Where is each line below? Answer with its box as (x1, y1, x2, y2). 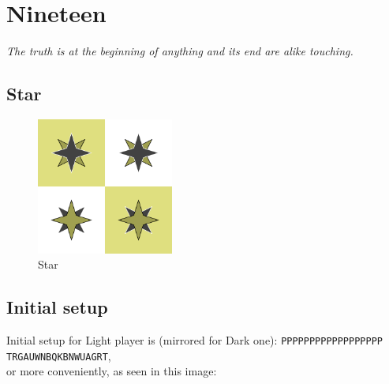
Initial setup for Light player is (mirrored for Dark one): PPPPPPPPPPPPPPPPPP (6, 331, 383, 348)
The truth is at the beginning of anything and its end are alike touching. (6, 43, 353, 59)
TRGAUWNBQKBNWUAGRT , (6, 347, 111, 363)
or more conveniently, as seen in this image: (6, 363, 217, 379)
